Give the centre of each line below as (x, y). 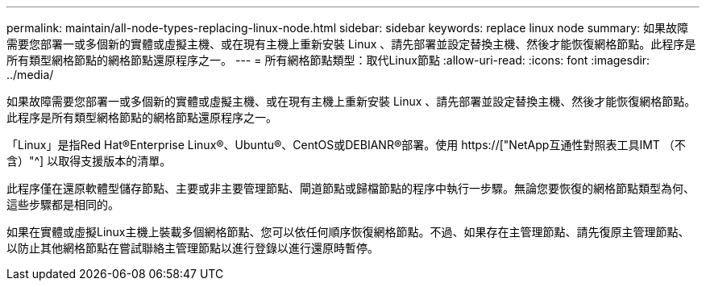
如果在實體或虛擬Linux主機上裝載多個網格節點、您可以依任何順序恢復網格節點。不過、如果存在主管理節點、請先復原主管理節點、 (348, 232)
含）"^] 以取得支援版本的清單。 (89, 161)
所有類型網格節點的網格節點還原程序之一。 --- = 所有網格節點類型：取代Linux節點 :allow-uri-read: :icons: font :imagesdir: (328, 60)
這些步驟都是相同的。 (63, 204)
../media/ (30, 75)
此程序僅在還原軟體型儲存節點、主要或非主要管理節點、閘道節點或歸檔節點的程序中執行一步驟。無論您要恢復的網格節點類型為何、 (351, 188)
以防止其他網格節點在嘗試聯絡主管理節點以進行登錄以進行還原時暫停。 (193, 248)
